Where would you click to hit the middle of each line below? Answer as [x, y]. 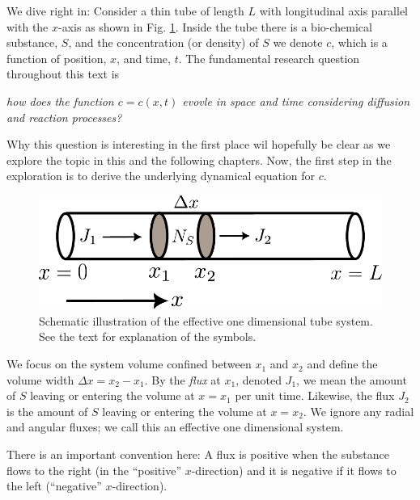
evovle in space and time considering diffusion [296, 101]
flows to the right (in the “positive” [94, 470]
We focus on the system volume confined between [129, 364]
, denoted [259, 379]
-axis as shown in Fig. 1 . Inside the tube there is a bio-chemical [215, 26]
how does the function [60, 101]
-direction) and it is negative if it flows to [294, 470]
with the [28, 26]
